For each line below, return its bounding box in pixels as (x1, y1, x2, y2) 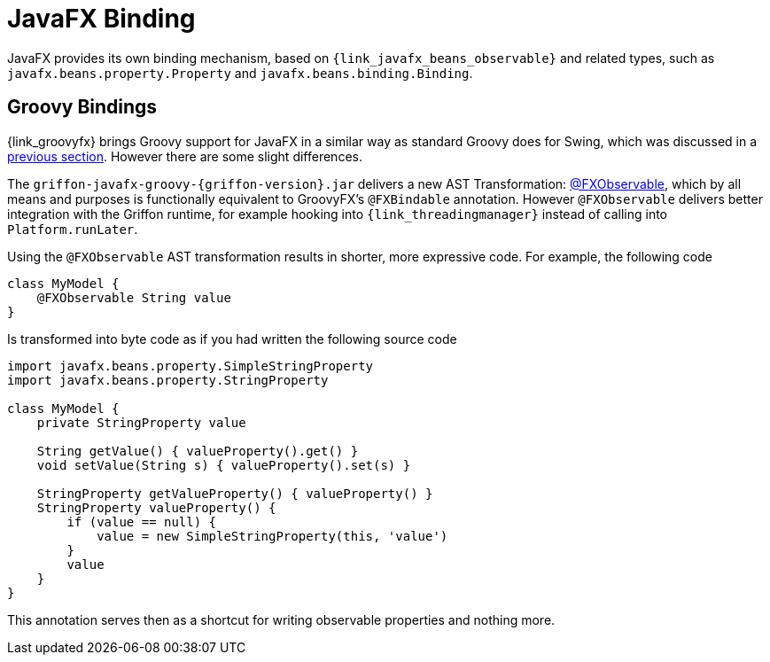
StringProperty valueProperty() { (36, 500, 276, 515)
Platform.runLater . (7, 221, 138, 237)
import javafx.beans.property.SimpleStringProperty (7, 358, 374, 373)
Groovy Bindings (7, 96, 158, 119)
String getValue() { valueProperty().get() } (36, 443, 359, 458)
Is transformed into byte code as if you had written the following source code (7, 331, 457, 347)
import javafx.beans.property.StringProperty (7, 372, 329, 387)
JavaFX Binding (7, 4, 196, 34)
